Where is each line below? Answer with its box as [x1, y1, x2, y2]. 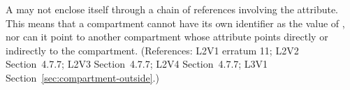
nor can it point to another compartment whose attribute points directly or [6, 29, 328, 44]
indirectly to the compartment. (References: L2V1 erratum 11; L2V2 [6, 43, 299, 57]
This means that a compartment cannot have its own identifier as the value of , [6, 15, 345, 30]
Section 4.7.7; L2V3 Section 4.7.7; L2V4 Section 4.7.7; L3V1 [6, 57, 268, 71]
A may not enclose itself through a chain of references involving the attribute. [6, 2, 338, 16]
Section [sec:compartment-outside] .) [6, 70, 159, 84]
